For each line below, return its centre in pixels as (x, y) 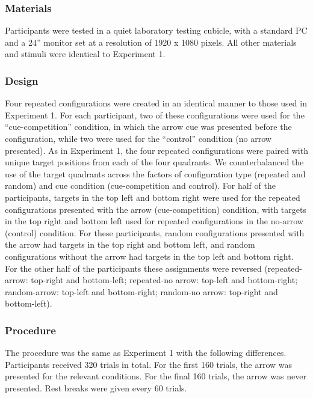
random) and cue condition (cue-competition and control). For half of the (140, 185)
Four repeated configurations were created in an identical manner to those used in (156, 103)
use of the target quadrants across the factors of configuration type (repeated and (155, 173)
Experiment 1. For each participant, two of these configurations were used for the (155, 115)
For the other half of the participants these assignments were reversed (133, 268)
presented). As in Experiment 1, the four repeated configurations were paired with (156, 150)
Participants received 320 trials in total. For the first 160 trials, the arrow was (149, 364)
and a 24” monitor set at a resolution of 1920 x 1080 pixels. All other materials (151, 42)
